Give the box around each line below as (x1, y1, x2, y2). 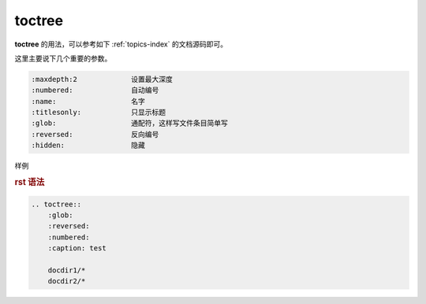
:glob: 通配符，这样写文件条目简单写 (31, 119, 228, 128)
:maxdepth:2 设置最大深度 (31, 75, 173, 83)
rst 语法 (14, 177, 45, 188)
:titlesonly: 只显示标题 (31, 108, 166, 117)
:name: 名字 (31, 97, 145, 106)
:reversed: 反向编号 (31, 130, 159, 139)
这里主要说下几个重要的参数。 (14, 54, 112, 63)
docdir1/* (47, 265, 86, 275)
